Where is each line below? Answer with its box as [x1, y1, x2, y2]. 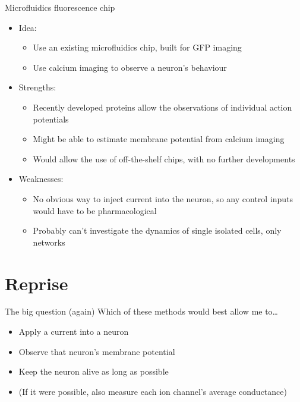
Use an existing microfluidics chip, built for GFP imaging [33, 41, 242, 54]
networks [33, 235, 65, 248]
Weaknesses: [18, 172, 64, 185]
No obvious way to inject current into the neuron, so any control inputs [33, 192, 293, 205]
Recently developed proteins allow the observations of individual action [33, 100, 292, 113]
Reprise [5, 271, 68, 295]
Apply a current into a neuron [18, 325, 129, 338]
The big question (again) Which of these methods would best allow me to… [5, 305, 279, 318]
